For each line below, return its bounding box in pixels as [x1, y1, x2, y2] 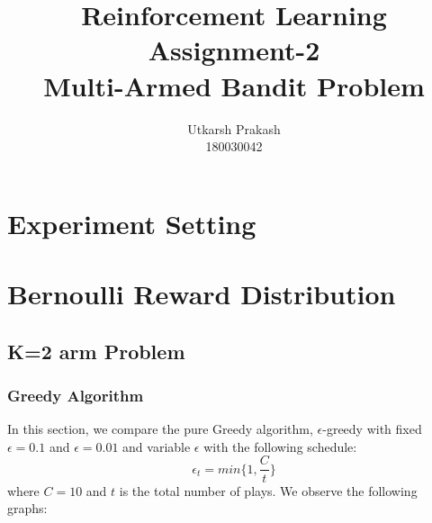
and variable [122, 437, 191, 455]
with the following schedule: [203, 437, 357, 455]
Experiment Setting [7, 204, 256, 241]
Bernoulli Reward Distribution [7, 275, 396, 312]
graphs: [7, 499, 48, 518]
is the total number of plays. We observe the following [119, 481, 418, 500]
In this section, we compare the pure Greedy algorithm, [7, 419, 313, 438]
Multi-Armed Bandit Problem [43, 67, 425, 104]
